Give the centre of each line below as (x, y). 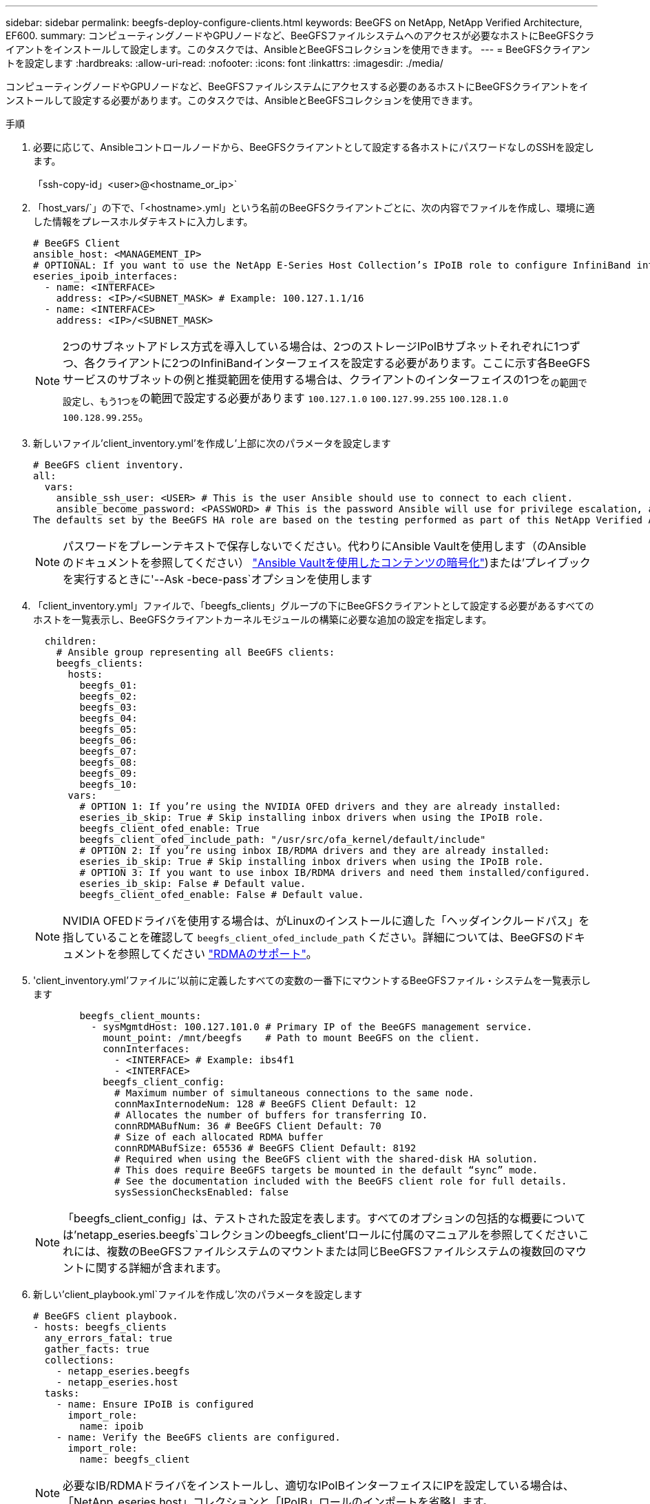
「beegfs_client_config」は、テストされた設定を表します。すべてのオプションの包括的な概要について (324, 1219)
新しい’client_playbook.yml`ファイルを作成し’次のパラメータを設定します (198, 1295)
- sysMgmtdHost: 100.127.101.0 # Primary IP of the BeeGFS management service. (312, 1027)
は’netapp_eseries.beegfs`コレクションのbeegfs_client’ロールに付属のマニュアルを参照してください (321, 1235)
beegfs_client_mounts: (140, 1016)
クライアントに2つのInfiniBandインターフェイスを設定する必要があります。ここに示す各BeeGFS (343, 363)
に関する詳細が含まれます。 (156, 1268)
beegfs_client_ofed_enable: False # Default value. (222, 895)
